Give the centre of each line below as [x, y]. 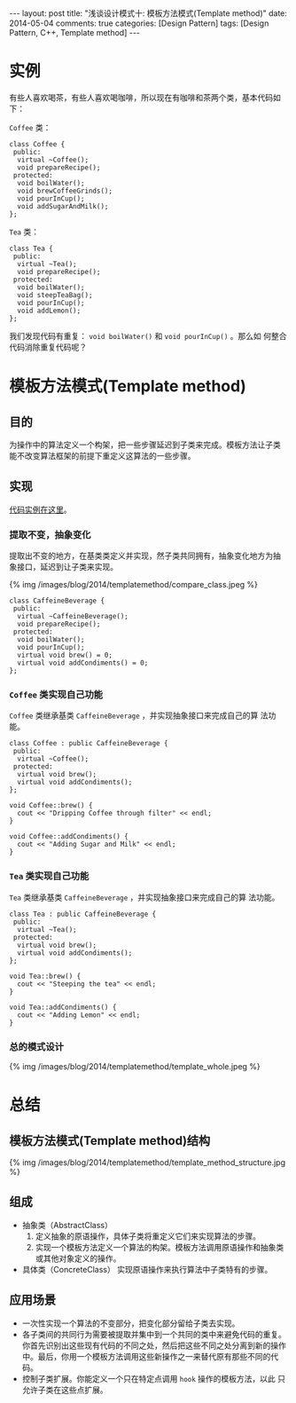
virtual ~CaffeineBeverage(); [73, 617]
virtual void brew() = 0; [65, 655]
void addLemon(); [49, 311]
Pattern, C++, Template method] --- [74, 32]
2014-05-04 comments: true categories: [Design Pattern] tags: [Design [139, 23]
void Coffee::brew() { [51, 806]
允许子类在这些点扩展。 [65, 1390]
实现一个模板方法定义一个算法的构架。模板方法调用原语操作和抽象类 [160, 1247]
